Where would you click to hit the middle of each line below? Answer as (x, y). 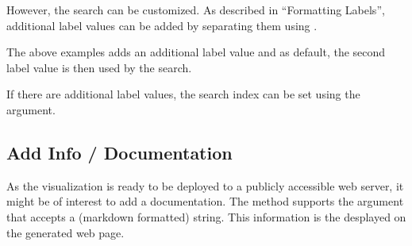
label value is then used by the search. (99, 67)
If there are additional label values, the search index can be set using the (183, 94)
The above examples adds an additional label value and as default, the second (196, 52)
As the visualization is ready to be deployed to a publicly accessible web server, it (205, 185)
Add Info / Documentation (119, 152)
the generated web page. (65, 232)
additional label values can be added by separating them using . (162, 25)
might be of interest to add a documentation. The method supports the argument (205, 201)
